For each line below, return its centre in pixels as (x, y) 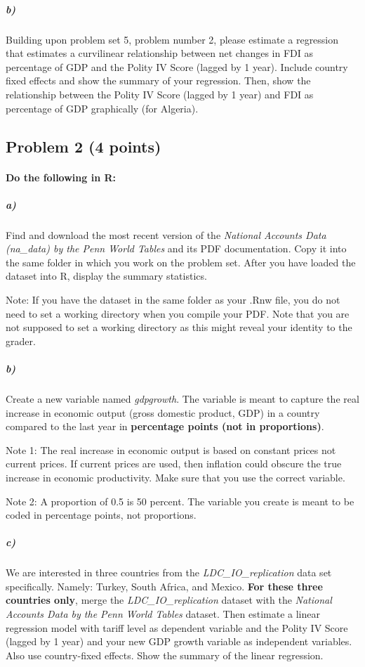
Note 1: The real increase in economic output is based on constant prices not (171, 449)
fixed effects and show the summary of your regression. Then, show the (158, 80)
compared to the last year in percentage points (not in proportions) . (165, 426)
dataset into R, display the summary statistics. (106, 276)
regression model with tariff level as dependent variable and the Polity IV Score (177, 627)
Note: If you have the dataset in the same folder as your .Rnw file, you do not (173, 300)
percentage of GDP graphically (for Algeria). (102, 108)
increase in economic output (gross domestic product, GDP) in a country (163, 412)
